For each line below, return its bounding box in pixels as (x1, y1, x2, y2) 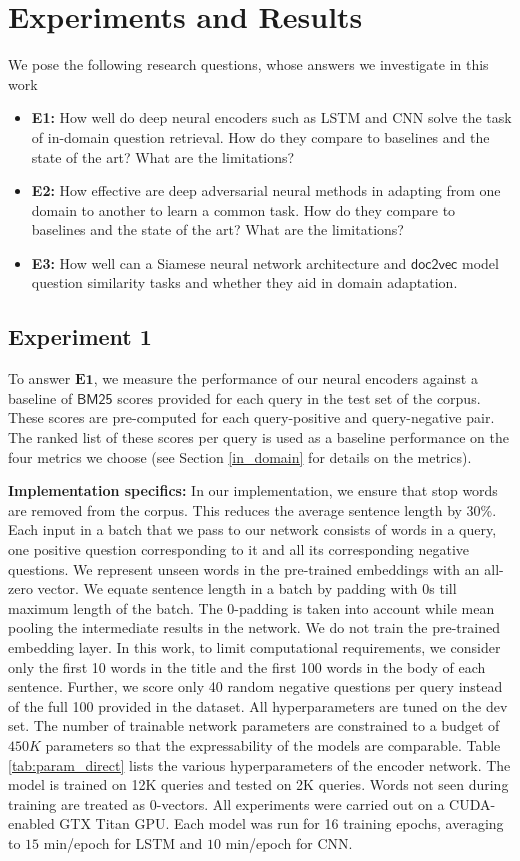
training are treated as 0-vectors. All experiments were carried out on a (8, 793, 445, 814)
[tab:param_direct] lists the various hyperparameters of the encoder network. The (8, 754, 511, 775)
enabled (8, 813, 55, 834)
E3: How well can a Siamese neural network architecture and (31, 252, 407, 273)
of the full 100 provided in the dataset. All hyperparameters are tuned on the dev (8, 695, 508, 716)
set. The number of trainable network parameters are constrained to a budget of (8, 715, 500, 736)
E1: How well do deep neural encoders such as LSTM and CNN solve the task (31, 107, 512, 128)
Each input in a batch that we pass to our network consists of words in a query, (8, 519, 497, 540)
